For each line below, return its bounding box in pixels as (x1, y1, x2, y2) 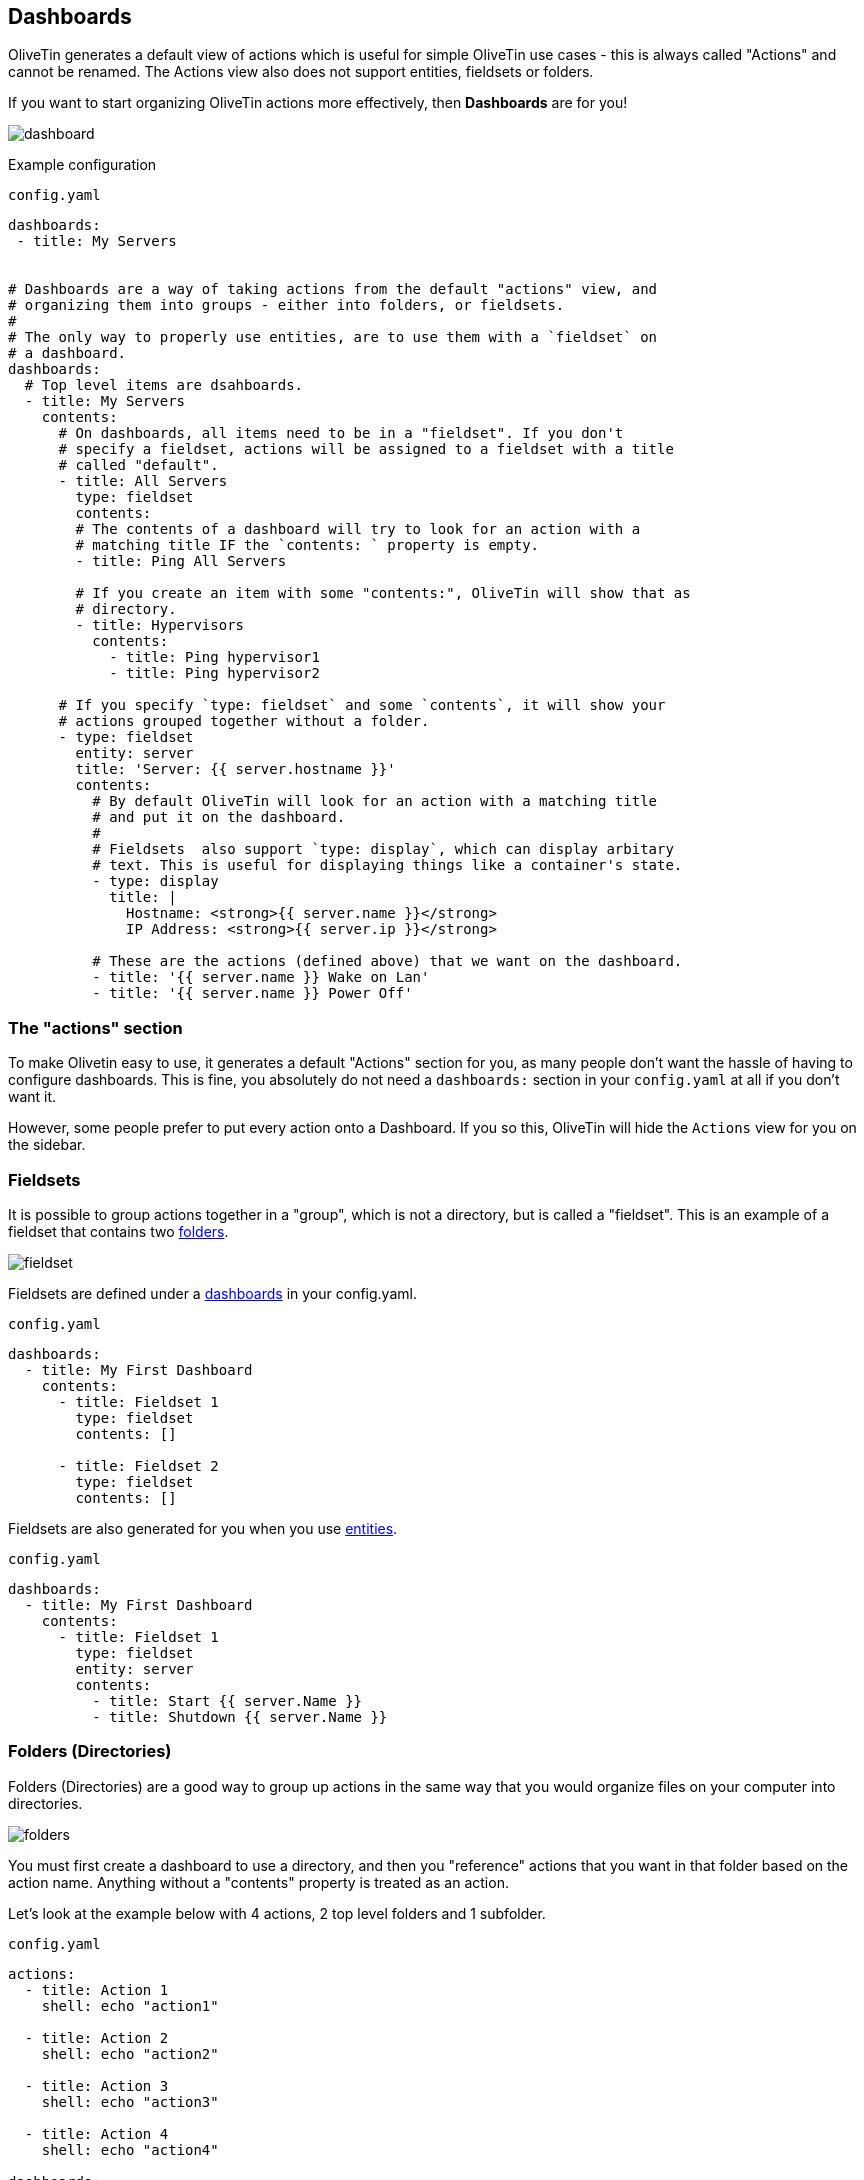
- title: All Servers (58, 473, 228, 490)
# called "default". (58, 457, 219, 474)
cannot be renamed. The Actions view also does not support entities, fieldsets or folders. (8, 63, 594, 81)
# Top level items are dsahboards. (24, 377, 304, 394)
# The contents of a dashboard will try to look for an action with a (75, 521, 641, 538)
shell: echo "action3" (41, 2093, 219, 2110)
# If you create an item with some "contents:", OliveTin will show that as (75, 585, 691, 602)
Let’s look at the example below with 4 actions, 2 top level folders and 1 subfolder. (8, 1904, 546, 1922)
